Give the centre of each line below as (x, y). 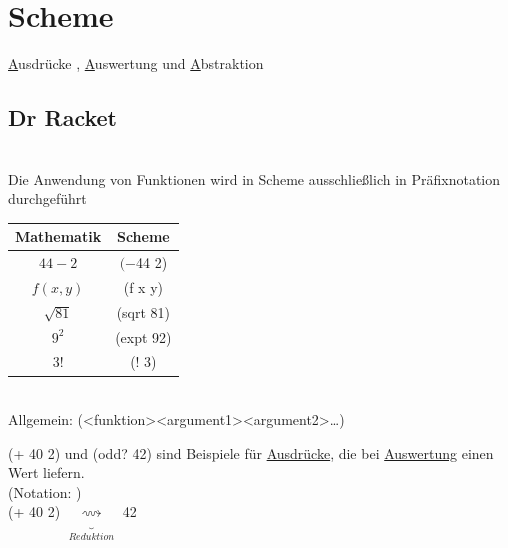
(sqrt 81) (143, 311)
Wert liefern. (46, 472)
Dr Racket (62, 117)
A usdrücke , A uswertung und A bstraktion (136, 63)
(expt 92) (143, 336)
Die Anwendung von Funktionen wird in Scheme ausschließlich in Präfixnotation (254, 178)
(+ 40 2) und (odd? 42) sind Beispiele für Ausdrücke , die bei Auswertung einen (251, 452)
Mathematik (58, 236)
